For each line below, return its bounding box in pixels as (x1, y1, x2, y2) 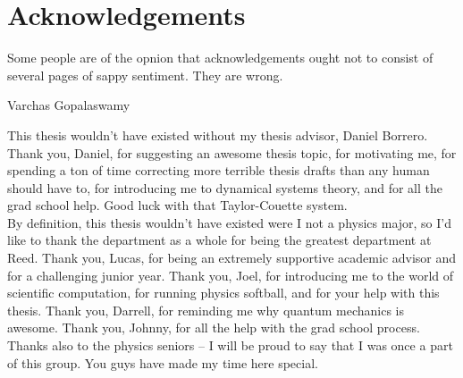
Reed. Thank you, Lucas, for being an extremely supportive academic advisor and (7, 248, 457, 267)
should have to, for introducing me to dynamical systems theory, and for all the (7, 178, 442, 197)
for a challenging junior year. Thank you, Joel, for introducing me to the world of (7, 265, 454, 284)
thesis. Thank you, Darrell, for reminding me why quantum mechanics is (7, 300, 404, 319)
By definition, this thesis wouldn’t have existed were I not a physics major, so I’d (7, 213, 452, 231)
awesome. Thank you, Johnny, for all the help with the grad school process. (7, 318, 420, 337)
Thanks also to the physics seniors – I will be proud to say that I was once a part (7, 336, 453, 355)
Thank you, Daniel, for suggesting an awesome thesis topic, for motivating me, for (7, 143, 457, 162)
